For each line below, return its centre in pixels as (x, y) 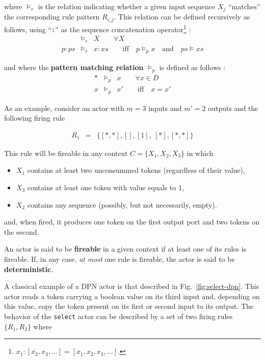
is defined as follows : (192, 67)
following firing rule (35, 118)
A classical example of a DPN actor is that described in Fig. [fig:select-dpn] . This (132, 286)
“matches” (244, 6)
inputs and (165, 108)
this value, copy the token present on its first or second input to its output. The (129, 306)
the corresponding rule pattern (52, 17)
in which (200, 153)
